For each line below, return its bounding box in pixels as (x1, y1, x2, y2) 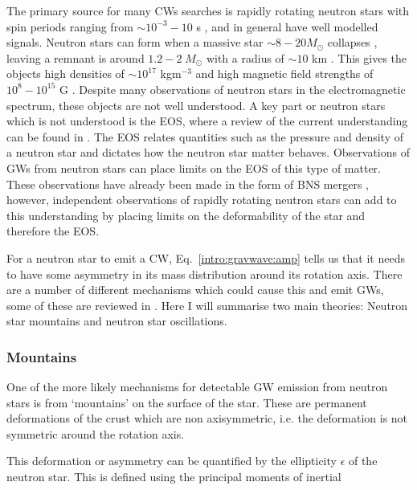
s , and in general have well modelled (196, 18, 378, 35)
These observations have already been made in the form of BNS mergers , (6, 175, 370, 192)
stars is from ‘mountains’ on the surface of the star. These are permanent (6, 394, 367, 410)
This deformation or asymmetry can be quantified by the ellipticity (6, 452, 337, 469)
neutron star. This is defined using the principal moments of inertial (6, 468, 341, 485)
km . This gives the (312, 49, 407, 66)
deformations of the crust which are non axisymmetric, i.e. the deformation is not (6, 410, 408, 427)
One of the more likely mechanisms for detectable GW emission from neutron (6, 378, 388, 395)
